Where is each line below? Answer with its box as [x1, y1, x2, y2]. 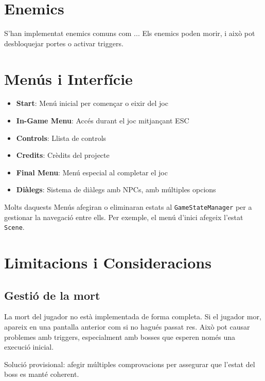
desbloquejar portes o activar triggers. [4, 38, 123, 48]
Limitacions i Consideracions [4, 252, 211, 273]
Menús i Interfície [4, 68, 133, 89]
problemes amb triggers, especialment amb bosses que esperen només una [4, 331, 236, 342]
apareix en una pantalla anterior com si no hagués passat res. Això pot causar [4, 321, 250, 332]
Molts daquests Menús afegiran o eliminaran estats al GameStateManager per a [4, 202, 252, 212]
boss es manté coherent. [4, 369, 79, 379]
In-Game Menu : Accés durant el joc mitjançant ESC [16, 115, 189, 126]
